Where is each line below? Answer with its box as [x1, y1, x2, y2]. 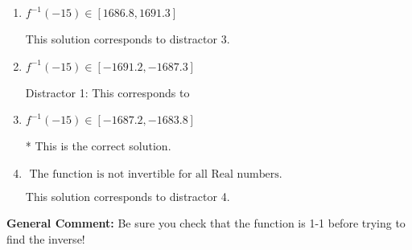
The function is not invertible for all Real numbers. [29, 168, 282, 180]
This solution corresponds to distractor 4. [25, 187, 230, 204]
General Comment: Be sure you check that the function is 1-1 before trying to [6, 215, 406, 232]
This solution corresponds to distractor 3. [25, 31, 230, 47]
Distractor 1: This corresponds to [25, 84, 190, 100]
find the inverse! [6, 230, 85, 247]
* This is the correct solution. [25, 137, 171, 154]
